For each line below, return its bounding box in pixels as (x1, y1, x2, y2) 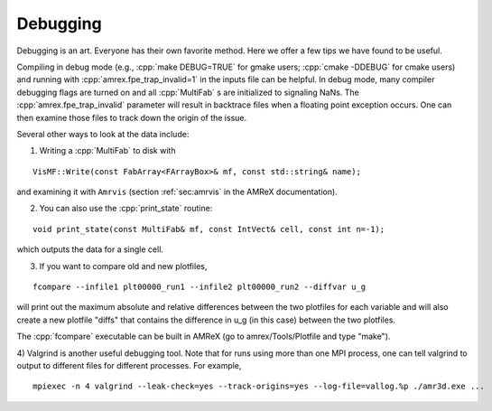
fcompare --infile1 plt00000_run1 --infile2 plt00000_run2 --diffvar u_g (32, 282, 367, 293)
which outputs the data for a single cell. (16, 244, 164, 255)
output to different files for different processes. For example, (16, 360, 242, 370)
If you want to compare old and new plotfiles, (39, 260, 208, 271)
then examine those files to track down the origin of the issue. (16, 112, 247, 123)
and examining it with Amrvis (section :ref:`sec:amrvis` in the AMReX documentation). (16, 186, 338, 198)
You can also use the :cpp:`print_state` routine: (39, 203, 213, 214)
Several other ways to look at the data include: (16, 128, 190, 139)
